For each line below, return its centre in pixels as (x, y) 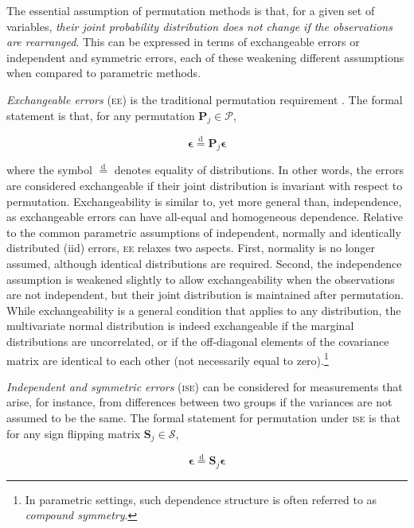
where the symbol (49, 170)
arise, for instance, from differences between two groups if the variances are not (199, 402)
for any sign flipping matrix (74, 433)
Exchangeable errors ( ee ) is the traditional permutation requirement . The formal (205, 99)
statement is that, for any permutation (101, 115)
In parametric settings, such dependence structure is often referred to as (201, 499)
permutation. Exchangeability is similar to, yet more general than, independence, (204, 201)
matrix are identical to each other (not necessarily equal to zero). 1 (168, 359)
